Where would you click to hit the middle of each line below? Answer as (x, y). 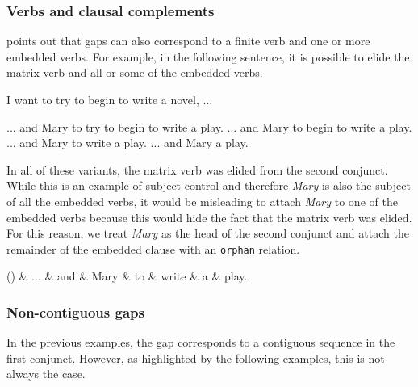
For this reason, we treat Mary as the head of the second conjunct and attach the (208, 233)
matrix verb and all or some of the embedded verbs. (135, 72)
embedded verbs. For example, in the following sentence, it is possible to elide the (208, 56)
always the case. (46, 374)
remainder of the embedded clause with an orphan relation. (153, 248)
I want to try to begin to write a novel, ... (110, 99)
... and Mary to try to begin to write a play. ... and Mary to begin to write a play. (209, 126)
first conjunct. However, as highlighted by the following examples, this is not (196, 358)
